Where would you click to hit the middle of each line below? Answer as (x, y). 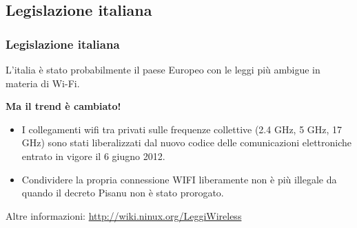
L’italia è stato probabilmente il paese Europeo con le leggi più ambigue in (163, 69)
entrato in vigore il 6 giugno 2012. (93, 156)
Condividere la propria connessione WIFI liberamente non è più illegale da (179, 179)
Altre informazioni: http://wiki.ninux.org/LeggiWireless (124, 215)
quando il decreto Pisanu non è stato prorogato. (123, 193)
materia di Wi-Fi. (43, 83)
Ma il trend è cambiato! (63, 106)
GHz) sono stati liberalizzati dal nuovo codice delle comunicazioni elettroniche (187, 142)
